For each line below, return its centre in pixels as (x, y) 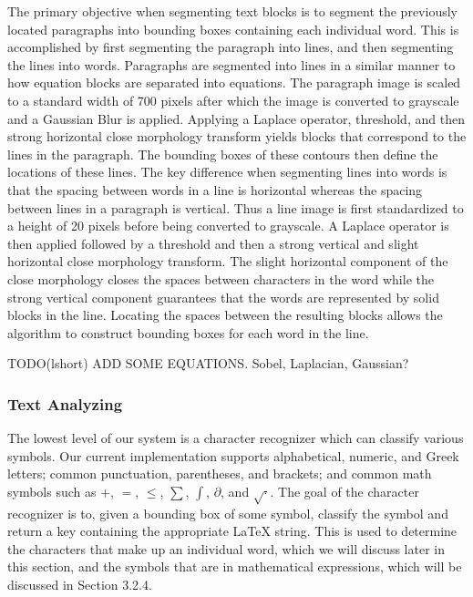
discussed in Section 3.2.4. (80, 585)
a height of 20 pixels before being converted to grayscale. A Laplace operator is (228, 226)
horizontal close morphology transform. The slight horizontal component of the (228, 261)
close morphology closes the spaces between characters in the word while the (221, 278)
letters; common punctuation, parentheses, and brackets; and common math (220, 473)
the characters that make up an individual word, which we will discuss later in (226, 548)
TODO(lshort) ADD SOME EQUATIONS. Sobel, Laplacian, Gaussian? (208, 363)
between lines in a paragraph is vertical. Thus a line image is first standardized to (236, 207)
